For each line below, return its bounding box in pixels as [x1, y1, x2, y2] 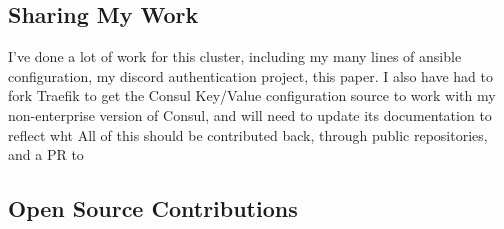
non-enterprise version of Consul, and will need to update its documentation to [8, 104, 492, 125]
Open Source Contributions [8, 193, 298, 224]
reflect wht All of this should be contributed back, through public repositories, [8, 124, 488, 145]
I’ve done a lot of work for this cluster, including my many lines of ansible [8, 46, 462, 67]
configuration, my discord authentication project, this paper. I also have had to [8, 65, 493, 86]
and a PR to [8, 144, 84, 165]
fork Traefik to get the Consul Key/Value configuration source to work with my [8, 85, 496, 106]
